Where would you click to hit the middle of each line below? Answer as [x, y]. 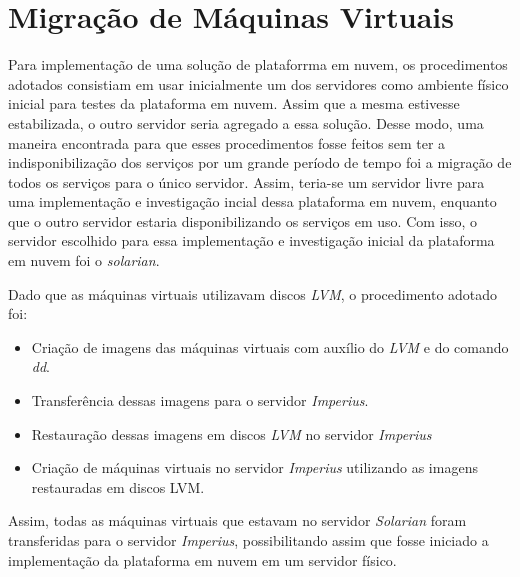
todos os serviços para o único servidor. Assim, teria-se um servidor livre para [246, 181]
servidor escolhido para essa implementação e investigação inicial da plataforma [251, 240]
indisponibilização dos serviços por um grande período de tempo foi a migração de [260, 162]
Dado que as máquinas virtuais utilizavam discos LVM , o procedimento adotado [253, 293]
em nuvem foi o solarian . [84, 260]
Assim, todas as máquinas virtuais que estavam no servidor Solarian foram [237, 520]
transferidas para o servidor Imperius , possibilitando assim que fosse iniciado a [248, 540]
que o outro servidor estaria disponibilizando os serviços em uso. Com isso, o [243, 220]
